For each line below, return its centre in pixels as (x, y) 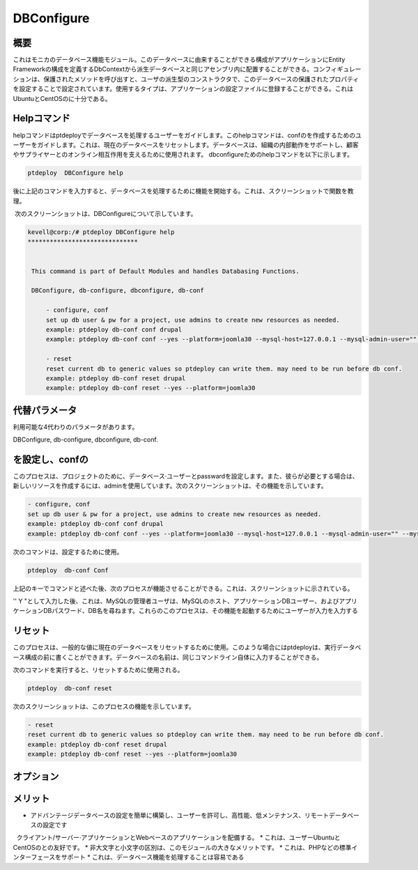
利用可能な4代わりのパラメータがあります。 (76, 427)
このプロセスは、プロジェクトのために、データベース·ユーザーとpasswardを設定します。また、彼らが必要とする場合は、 (186, 476)
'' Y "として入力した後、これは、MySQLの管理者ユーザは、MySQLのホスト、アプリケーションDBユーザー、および (176, 601)
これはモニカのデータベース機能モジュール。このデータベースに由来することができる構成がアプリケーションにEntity (179, 60)
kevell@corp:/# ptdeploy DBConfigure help (101, 232)
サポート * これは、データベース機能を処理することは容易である (153, 857)
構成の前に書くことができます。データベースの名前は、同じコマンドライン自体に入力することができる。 (174, 657)
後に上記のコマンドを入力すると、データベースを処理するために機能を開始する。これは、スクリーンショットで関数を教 (184, 191)
